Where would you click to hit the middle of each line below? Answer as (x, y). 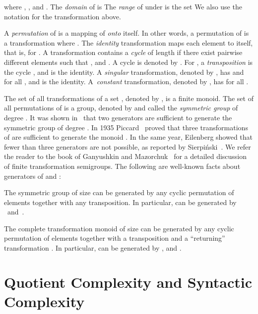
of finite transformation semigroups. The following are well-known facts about (122, 166)
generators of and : (32, 176)
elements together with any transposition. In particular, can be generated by (120, 202)
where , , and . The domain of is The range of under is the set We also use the (123, 6)
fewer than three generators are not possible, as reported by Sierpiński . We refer (128, 146)
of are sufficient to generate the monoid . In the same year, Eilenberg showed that (129, 137)
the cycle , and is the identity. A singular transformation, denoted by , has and (124, 72)
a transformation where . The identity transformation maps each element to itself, (129, 42)
